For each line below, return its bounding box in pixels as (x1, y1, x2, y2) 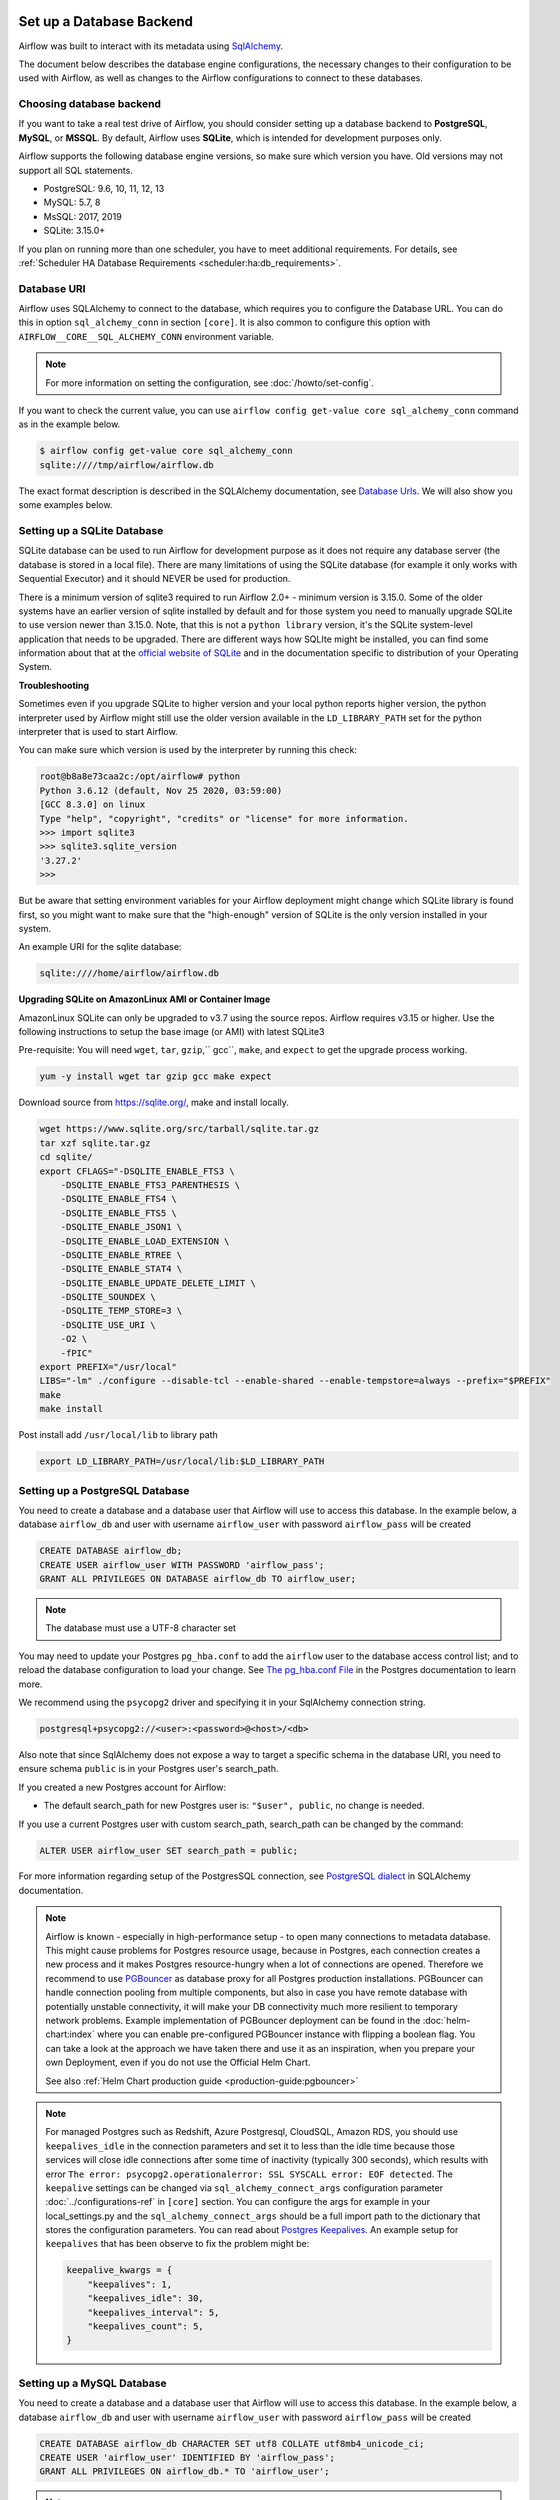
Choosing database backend (18, 97, 162, 111)
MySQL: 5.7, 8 (43, 196, 101, 209)
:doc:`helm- (422, 2015, 471, 2026)
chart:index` (45, 2028, 95, 2040)
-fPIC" (60, 1347, 93, 1359)
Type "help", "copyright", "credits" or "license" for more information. (39, 813, 409, 824)
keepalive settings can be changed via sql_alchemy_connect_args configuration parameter (45, 2181, 444, 2194)
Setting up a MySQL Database (18, 2376, 167, 2390)
